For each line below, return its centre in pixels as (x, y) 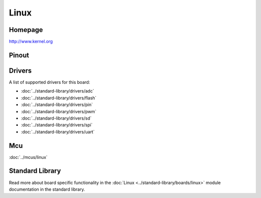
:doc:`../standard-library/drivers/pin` (57, 105)
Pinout (19, 55)
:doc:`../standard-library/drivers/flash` (59, 98)
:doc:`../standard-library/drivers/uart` (58, 132)
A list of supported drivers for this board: (50, 82)
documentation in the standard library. (47, 189)
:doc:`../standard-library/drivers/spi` (57, 125)
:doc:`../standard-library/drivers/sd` (56, 118)
